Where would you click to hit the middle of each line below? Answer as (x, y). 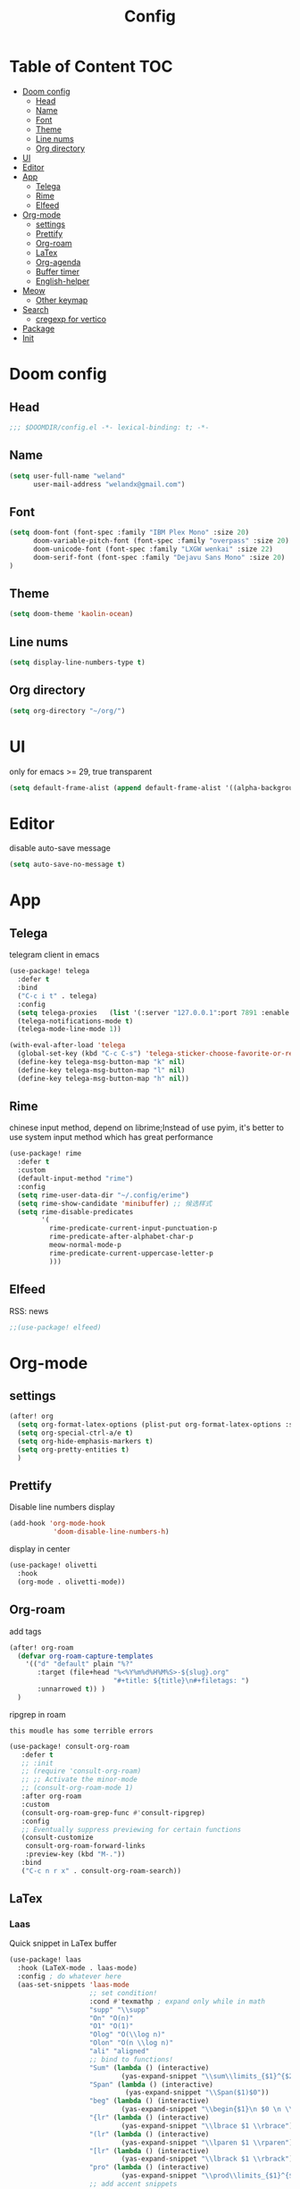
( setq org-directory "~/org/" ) (67, 711)
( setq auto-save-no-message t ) (67, 865)
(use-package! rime (46, 1153)
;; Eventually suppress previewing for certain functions (131, 1829)
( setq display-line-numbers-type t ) (77, 662)
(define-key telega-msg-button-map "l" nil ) (101, 1070)
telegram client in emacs (54, 955)
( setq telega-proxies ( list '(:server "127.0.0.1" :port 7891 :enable (154, 1012)
